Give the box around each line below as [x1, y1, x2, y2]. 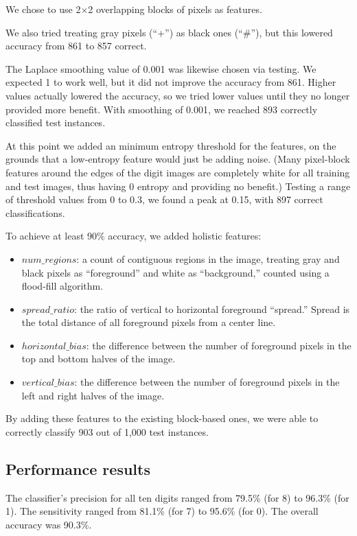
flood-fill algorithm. [21, 279, 104, 293]
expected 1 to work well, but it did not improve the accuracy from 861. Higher [5, 75, 336, 89]
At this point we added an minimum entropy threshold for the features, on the [5, 138, 336, 152]
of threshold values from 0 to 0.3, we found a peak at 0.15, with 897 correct [5, 192, 323, 207]
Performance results [5, 458, 150, 479]
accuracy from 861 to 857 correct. [5, 38, 147, 53]
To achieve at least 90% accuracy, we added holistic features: [5, 229, 262, 243]
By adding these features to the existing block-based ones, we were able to [5, 411, 319, 426]
